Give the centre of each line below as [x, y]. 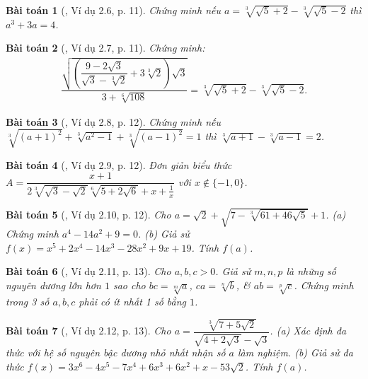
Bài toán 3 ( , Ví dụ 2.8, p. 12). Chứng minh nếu [113, 121]
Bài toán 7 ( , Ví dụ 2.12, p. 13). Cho [88, 331]
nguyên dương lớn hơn [53, 285]
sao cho [129, 285]
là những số [311, 271]
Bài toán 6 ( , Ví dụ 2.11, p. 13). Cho [88, 271]
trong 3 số [28, 301]
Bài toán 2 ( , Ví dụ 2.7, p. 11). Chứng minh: [105, 48]
